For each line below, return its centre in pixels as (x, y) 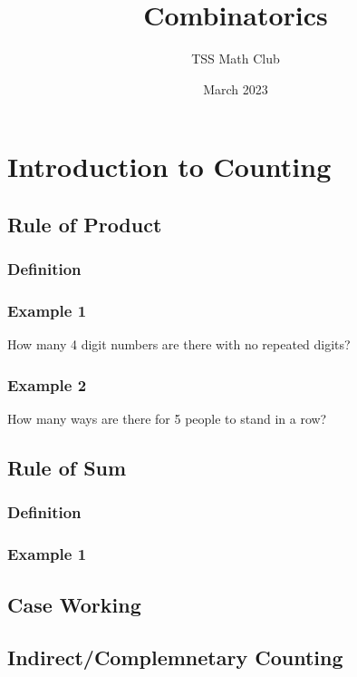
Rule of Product (85, 224)
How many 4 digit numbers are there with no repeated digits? (179, 344)
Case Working (74, 604)
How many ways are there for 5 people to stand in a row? (167, 419)
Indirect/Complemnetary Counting (175, 657)
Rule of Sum (67, 468)
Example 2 (47, 384)
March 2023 (236, 88)
